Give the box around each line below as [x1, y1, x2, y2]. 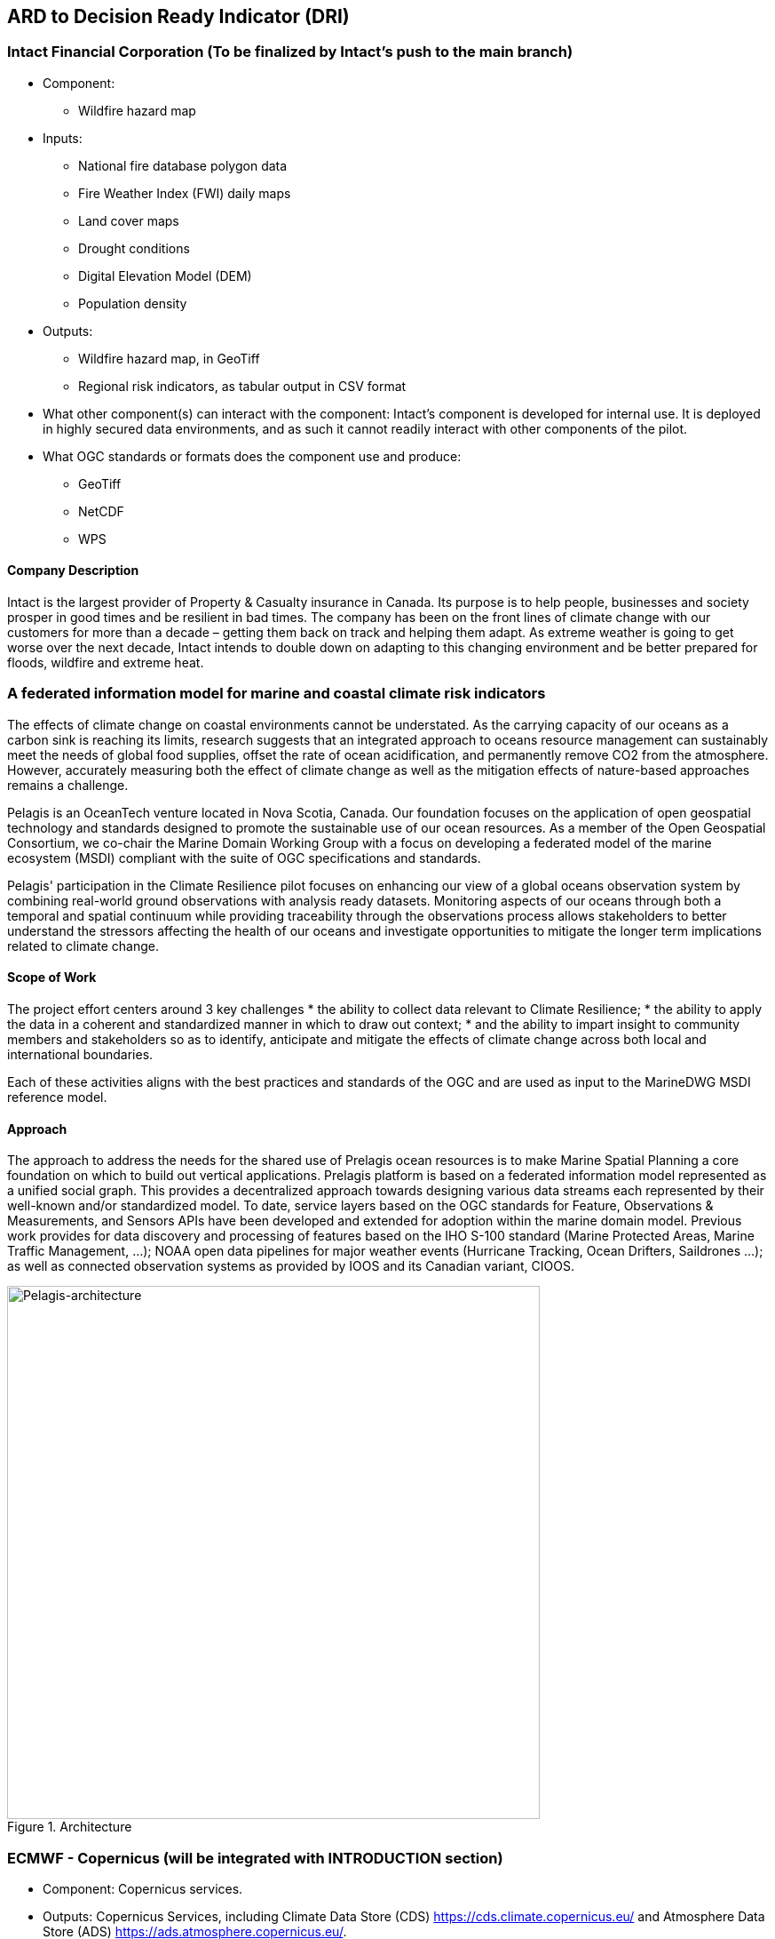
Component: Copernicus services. [43, 1880, 243, 1896]
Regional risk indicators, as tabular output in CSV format [78, 378, 407, 394]
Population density [78, 295, 187, 311]
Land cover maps [78, 212, 179, 228]
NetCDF [78, 503, 124, 519]
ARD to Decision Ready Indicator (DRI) [7, 5, 350, 28]
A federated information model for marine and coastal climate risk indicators [7, 684, 546, 703]
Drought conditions [78, 240, 190, 256]
